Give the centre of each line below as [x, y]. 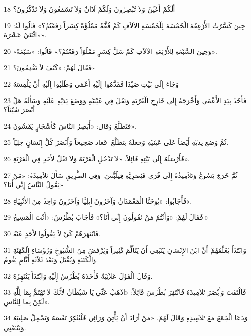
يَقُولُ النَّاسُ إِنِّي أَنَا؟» [34, 185]
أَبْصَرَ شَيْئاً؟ [20, 110]
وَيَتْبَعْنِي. [15, 327]
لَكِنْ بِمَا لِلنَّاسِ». [27, 301]
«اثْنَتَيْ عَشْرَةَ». [25, 35]
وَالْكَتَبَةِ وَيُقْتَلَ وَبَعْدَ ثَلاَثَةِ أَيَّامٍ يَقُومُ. [51, 259]
